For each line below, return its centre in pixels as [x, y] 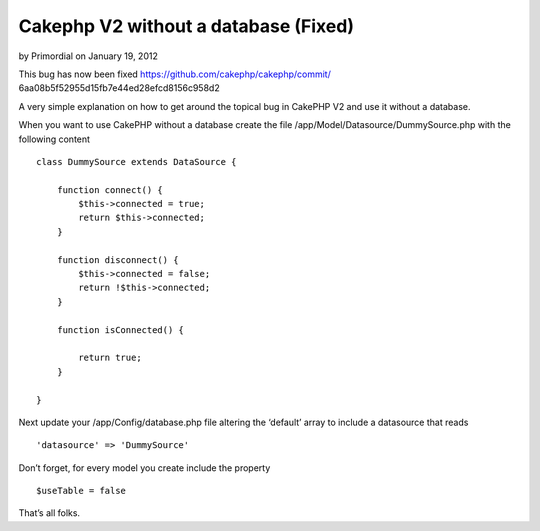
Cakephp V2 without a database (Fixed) [186, 26]
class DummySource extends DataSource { [136, 161]
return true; [110, 358]
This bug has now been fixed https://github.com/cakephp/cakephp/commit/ [175, 74]
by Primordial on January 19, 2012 [88, 56]
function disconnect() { [117, 259]
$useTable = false [81, 491]
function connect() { [110, 189]
